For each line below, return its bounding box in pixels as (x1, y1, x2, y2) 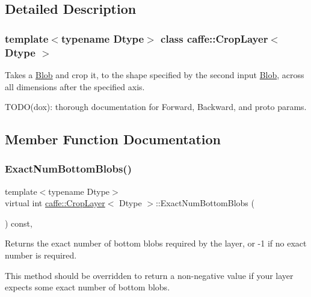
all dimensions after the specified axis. (5, 80, 145, 93)
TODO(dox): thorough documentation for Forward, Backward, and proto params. (5, 100, 307, 113)
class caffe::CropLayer (161, 31, 268, 46)
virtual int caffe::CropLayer (5, 197, 105, 209)
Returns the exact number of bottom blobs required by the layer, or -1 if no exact (5, 237, 307, 250)
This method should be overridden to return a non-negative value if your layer (5, 269, 294, 281)
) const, (5, 216, 32, 229)
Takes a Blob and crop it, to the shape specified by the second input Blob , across (5, 68, 304, 81)
